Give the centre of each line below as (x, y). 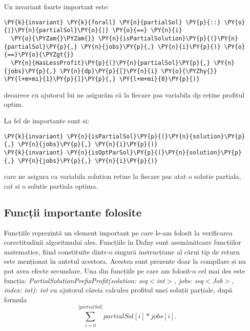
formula (15, 299)
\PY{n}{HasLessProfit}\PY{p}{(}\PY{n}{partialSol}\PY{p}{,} (111, 63)
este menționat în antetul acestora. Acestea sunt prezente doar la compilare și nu (125, 261)
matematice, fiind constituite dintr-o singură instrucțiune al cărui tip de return (122, 251)
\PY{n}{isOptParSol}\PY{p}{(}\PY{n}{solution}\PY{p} (154, 152)
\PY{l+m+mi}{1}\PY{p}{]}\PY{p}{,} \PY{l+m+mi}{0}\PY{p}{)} (102, 79)
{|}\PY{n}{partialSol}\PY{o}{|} (56, 30)
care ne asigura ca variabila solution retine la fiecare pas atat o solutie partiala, (123, 176)
